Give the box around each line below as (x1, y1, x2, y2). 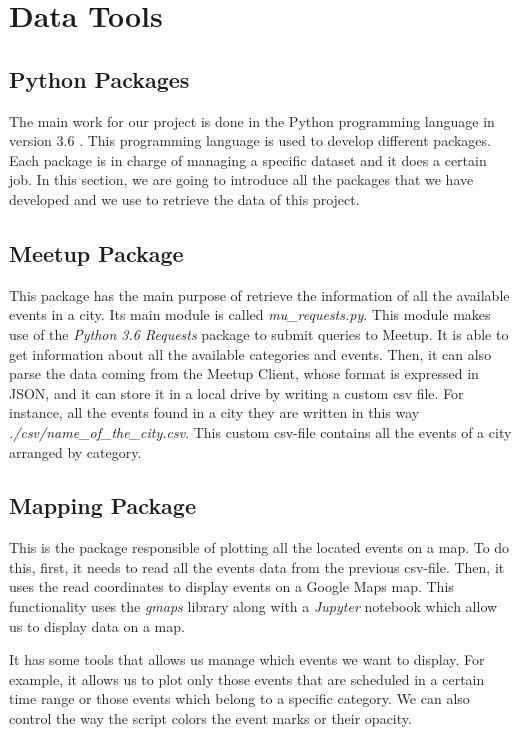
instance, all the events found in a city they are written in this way (9, 402, 420, 423)
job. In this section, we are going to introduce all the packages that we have (9, 169, 474, 190)
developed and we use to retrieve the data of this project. (9, 188, 360, 209)
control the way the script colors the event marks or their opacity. (9, 708, 412, 729)
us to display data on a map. (9, 615, 185, 636)
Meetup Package (9, 237, 184, 268)
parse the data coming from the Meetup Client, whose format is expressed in (9, 363, 479, 384)
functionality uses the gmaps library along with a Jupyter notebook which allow (9, 596, 498, 617)
